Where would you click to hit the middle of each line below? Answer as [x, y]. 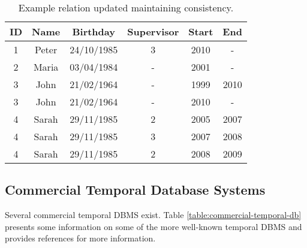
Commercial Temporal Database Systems [135, 190]
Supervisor [153, 31]
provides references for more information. [80, 238]
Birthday [94, 31]
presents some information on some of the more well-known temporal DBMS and [153, 226]
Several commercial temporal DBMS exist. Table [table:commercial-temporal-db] [153, 215]
